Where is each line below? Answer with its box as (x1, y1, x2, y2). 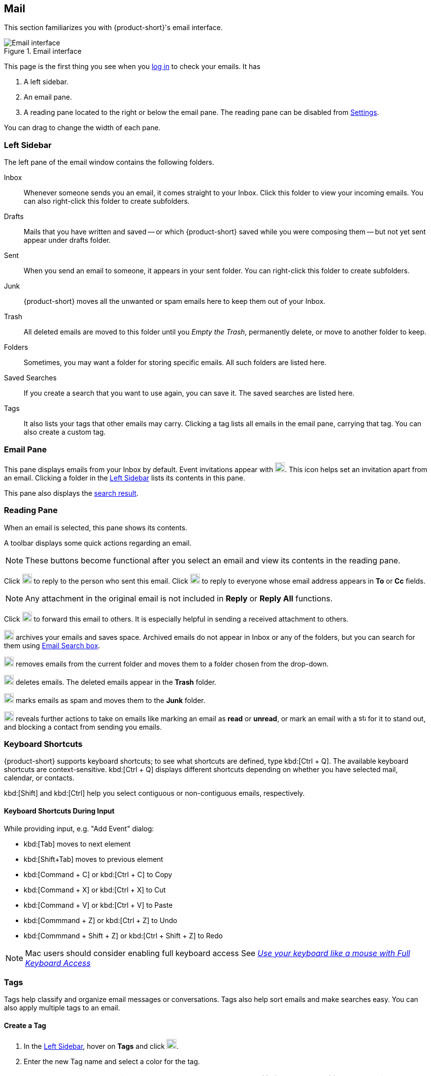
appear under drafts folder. (24, 236, 111, 245)
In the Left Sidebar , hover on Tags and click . (24, 1041, 179, 1050)
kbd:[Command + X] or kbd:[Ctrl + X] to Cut (24, 885, 166, 894)
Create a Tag (4, 1021, 46, 1030)
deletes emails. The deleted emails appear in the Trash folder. (15, 677, 217, 686)
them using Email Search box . (4, 641, 100, 650)
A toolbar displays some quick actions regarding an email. (4, 538, 192, 547)
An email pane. (24, 93, 72, 102)
